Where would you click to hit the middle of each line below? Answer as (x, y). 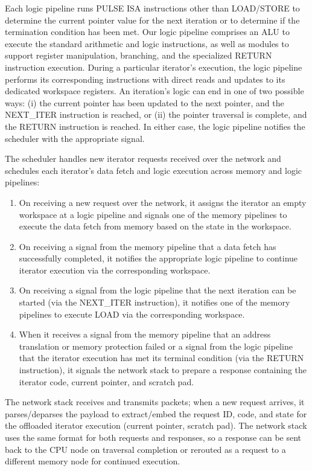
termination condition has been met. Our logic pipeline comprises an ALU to (147, 32)
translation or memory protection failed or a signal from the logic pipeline (156, 346)
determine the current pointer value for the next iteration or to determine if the (152, 20)
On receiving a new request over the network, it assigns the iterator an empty (163, 202)
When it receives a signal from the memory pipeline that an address (145, 334)
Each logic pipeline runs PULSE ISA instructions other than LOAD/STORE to (152, 8)
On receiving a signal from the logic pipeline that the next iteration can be (158, 290)
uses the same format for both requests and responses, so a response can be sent (153, 437)
